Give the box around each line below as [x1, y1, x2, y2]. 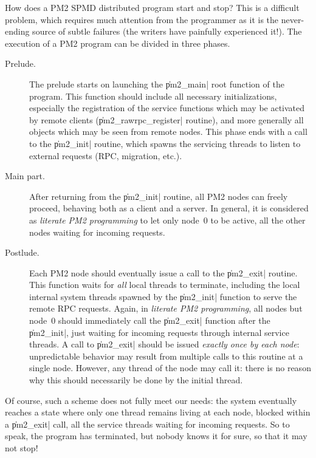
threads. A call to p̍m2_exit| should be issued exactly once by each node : [29, 338, 300, 350]
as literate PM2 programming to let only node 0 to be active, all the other [29, 213, 306, 226]
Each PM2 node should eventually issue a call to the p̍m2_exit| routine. [29, 266, 298, 279]
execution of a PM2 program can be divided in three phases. [5, 36, 230, 49]
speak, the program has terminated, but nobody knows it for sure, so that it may [5, 429, 307, 442]
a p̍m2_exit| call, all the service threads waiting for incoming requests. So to [5, 417, 290, 430]
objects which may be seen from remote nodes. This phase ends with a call [29, 125, 307, 138]
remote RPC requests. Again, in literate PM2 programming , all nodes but [29, 302, 303, 315]
